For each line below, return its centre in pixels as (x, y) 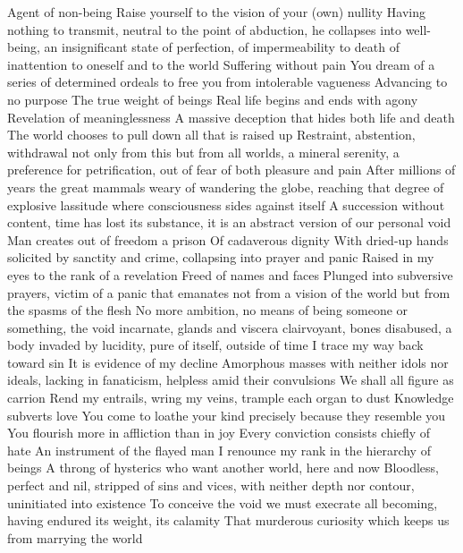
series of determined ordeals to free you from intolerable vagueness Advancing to (227, 82)
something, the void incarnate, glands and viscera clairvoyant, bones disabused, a (230, 327)
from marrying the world (75, 537)
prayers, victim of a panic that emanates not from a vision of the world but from (229, 292)
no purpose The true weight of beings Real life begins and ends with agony (213, 99)
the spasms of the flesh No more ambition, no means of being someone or (208, 310)
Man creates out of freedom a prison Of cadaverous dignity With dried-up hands (228, 239)
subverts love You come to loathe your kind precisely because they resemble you (227, 415)
